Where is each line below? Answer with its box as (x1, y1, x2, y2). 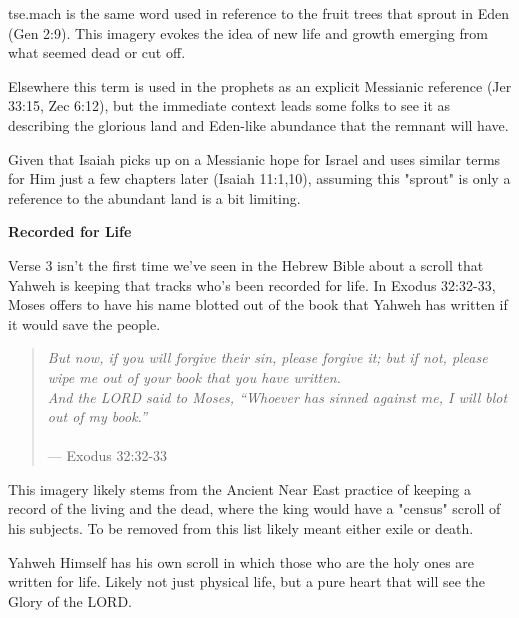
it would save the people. (8, 313, 161, 334)
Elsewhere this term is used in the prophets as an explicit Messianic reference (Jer (8, 75, 512, 96)
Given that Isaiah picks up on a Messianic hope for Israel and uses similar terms (8, 148, 501, 169)
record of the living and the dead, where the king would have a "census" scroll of (8, 498, 501, 519)
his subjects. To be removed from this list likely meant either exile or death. (8, 518, 474, 539)
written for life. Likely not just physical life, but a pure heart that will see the (8, 571, 485, 592)
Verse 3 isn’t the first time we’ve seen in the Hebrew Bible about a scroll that (8, 254, 484, 275)
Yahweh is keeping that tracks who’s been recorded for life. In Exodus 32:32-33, (8, 274, 496, 295)
